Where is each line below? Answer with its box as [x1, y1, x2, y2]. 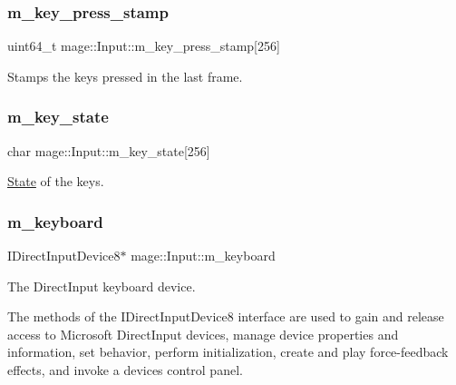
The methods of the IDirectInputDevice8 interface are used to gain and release [7, 307, 444, 326]
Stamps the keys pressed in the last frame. [7, 66, 243, 85]
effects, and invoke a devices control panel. [7, 360, 243, 379]
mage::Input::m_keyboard [131, 246, 276, 265]
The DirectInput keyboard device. [7, 276, 196, 295]
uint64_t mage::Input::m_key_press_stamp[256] [7, 36, 280, 55]
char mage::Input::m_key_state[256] [7, 141, 210, 160]
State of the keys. [7, 172, 104, 191]
